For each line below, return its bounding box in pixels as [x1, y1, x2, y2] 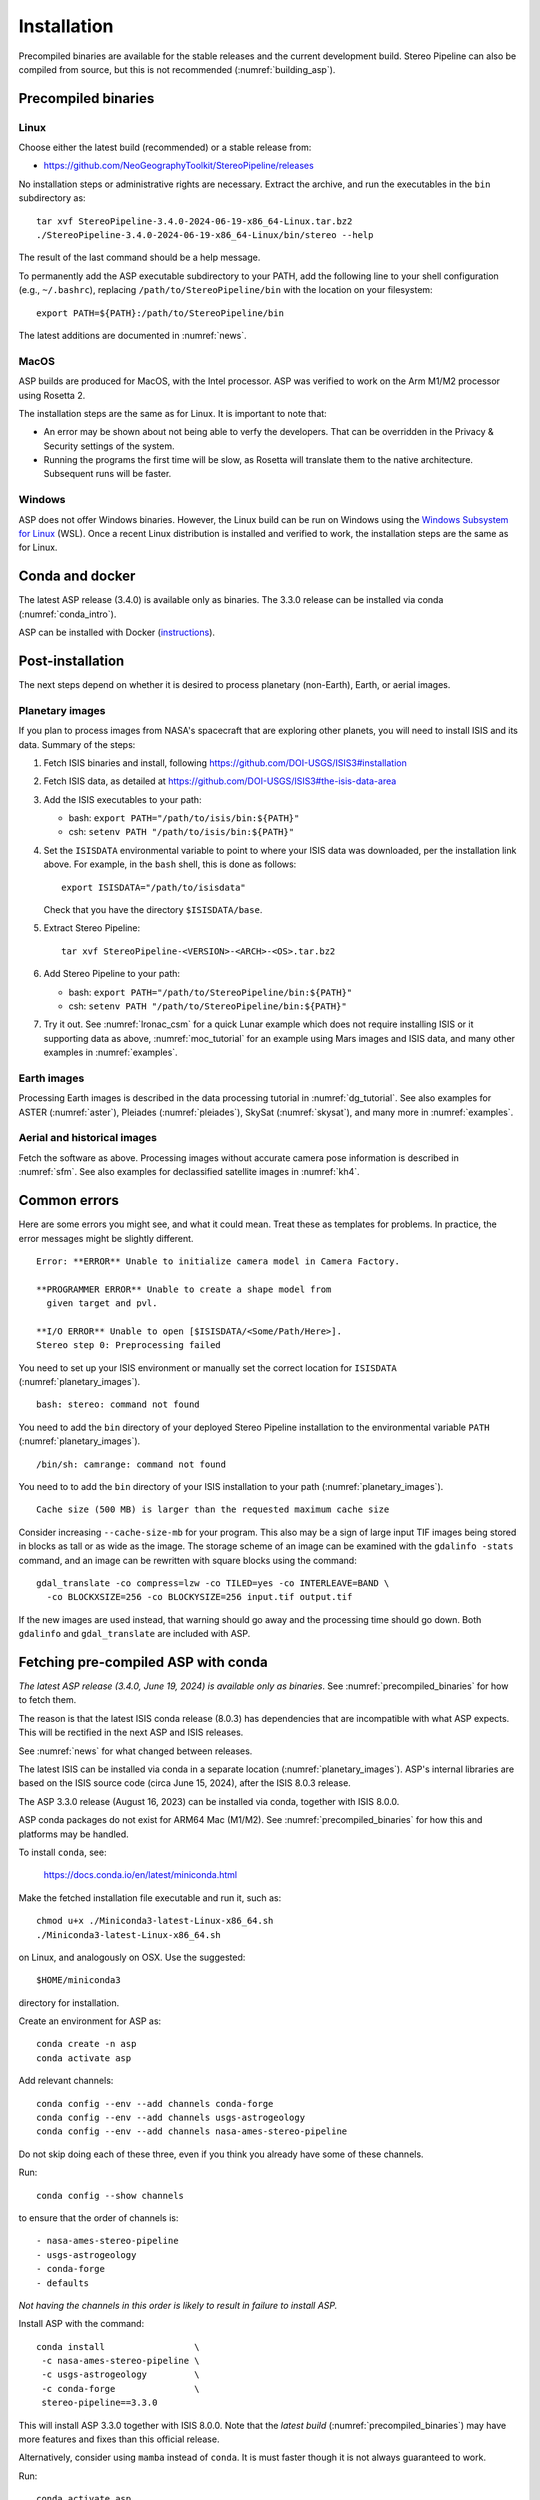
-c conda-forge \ [41, 2383, 200, 2394]
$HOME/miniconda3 [36, 1975, 121, 1986]
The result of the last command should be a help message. [18, 251, 261, 264]
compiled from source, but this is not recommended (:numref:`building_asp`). [18, 63, 336, 75]
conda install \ [36, 2341, 200, 2352]
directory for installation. [18, 1996, 120, 2009]
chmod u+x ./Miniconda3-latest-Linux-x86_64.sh [36, 1915, 274, 1927]
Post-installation [18, 652, 125, 669]
